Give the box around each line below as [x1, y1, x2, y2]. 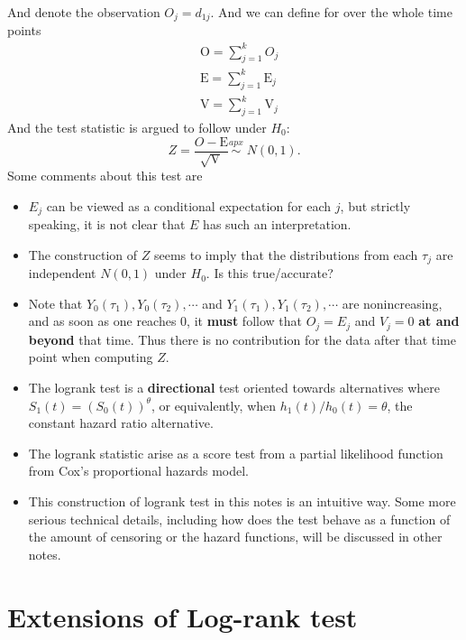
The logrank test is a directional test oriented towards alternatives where [28, 378, 441, 396]
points [7, 21, 41, 40]
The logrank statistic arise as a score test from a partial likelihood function [28, 443, 443, 462]
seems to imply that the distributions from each [153, 245, 418, 264]
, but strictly [340, 196, 411, 215]
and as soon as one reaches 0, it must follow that [28, 311, 302, 330]
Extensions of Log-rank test [7, 598, 358, 635]
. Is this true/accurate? [206, 264, 334, 283]
